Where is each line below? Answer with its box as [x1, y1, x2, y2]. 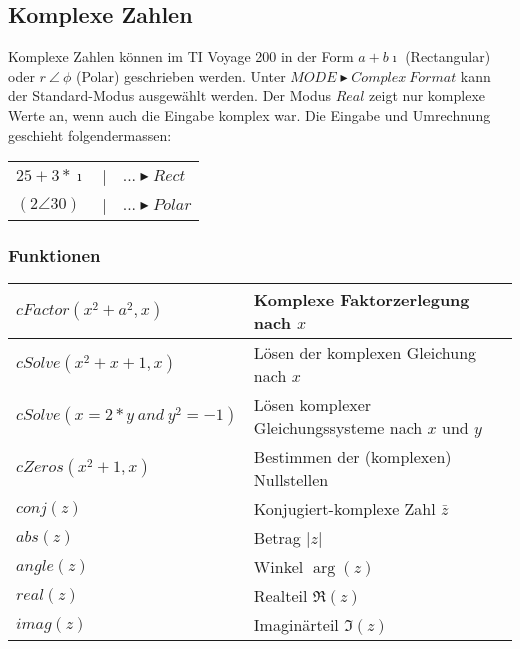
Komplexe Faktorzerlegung [253, 288, 470, 312]
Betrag [253, 526, 301, 550]
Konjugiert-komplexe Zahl [253, 497, 436, 521]
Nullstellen [253, 468, 329, 492]
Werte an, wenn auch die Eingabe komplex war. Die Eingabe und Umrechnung [8, 104, 491, 125]
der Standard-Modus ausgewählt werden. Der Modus [8, 85, 332, 106]
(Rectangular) [405, 46, 491, 67]
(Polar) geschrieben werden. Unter [75, 65, 286, 86]
